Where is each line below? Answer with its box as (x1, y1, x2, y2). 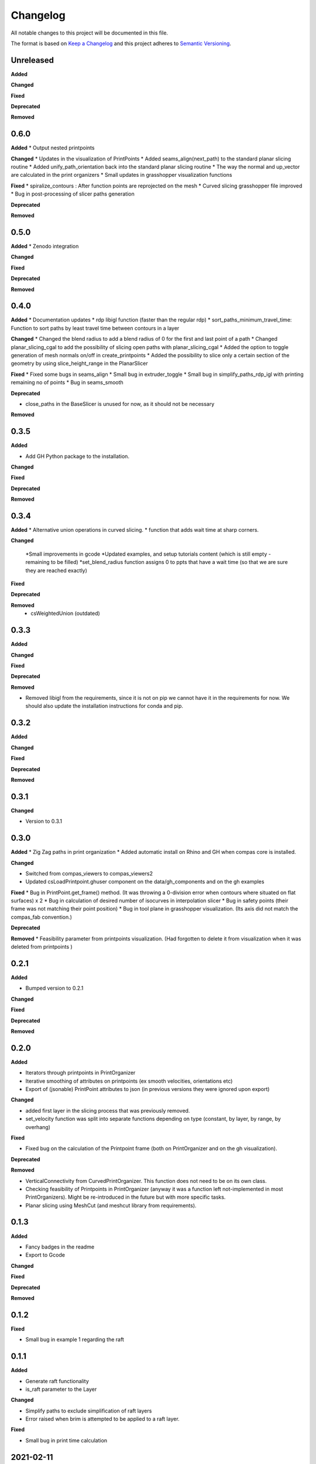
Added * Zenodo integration (11, 242, 79, 249)
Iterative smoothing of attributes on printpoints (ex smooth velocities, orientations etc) (25, 1078, 233, 1085)
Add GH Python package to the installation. (25, 453, 130, 460)
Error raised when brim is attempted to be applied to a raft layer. (25, 1415, 180, 1422)
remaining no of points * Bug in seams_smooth (11, 379, 124, 386)
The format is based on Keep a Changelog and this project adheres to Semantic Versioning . (11, 40, 231, 47)
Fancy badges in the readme (25, 1243, 95, 1250)
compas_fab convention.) (11, 914, 73, 921)
